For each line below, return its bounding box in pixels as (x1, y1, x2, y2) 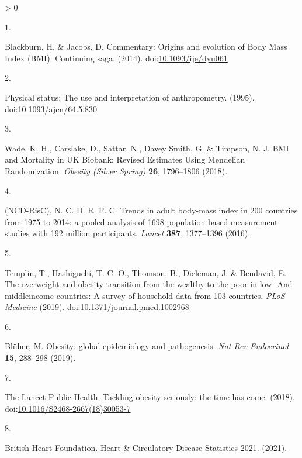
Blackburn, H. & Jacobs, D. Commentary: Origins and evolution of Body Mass (5, 40, 287, 53)
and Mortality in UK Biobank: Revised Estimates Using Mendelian (5, 153, 245, 166)
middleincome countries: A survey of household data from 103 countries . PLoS (5, 289, 285, 301)
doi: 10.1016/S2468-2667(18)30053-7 (5, 402, 131, 414)
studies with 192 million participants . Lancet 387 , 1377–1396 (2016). (5, 227, 251, 239)
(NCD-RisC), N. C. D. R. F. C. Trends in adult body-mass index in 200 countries (5, 204, 298, 216)
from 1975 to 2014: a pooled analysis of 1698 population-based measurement (5, 215, 278, 228)
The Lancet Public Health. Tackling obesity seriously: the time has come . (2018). (5, 391, 295, 403)
